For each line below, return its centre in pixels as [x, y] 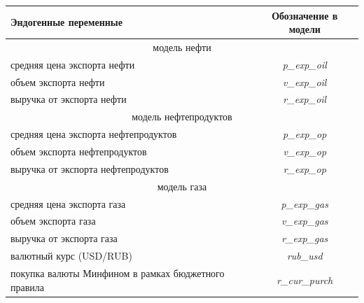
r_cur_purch [305, 280]
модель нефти [182, 47]
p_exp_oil [304, 64]
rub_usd [304, 256]
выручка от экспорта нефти [69, 99]
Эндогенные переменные [66, 22]
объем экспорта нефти [58, 82]
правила [28, 287]
